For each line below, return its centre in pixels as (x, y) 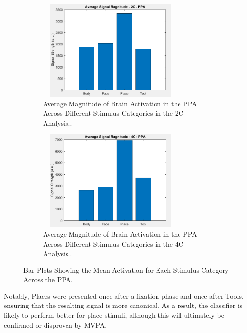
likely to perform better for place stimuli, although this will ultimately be (114, 315)
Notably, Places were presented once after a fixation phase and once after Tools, (124, 295)
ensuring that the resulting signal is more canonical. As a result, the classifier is (123, 305)
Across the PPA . (48, 279)
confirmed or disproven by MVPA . (56, 324)
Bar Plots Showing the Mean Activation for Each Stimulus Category (126, 269)
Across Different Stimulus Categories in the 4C (113, 243)
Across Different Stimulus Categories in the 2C (113, 113)
